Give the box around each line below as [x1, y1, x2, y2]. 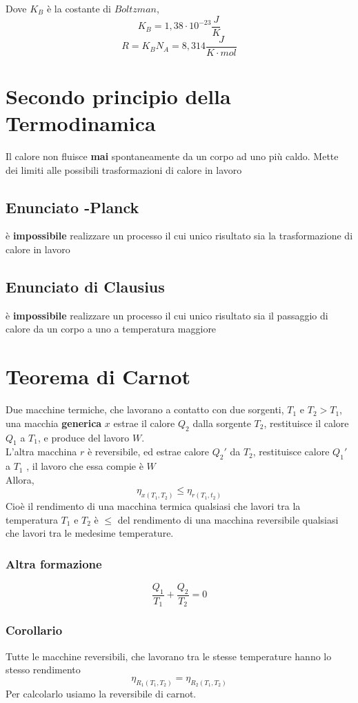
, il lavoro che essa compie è [26, 459, 143, 473]
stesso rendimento [6, 662, 81, 677]
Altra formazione [6, 555, 102, 572]
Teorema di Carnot [6, 362, 191, 390]
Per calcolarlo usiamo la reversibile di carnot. [6, 686, 197, 700]
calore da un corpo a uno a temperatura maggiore [6, 321, 217, 336]
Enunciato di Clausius [6, 276, 165, 297]
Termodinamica [6, 109, 156, 137]
